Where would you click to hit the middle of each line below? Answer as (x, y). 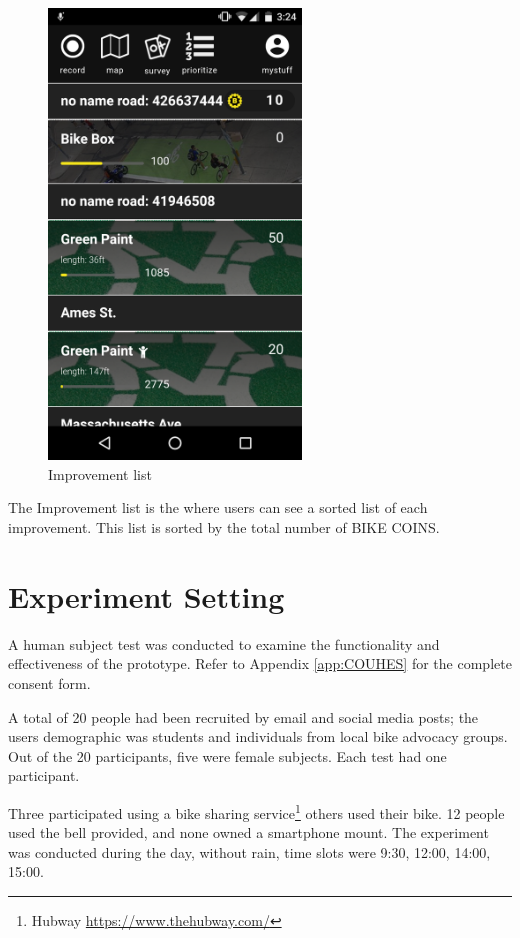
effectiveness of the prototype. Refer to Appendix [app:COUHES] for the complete (260, 663)
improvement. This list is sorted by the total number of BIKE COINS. (224, 527)
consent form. (49, 682)
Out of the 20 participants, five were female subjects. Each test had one (227, 755)
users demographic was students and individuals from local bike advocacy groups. (258, 736)
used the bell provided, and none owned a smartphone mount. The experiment (248, 832)
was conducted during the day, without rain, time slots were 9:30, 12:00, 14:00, (249, 851)
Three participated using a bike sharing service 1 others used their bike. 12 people (256, 811)
